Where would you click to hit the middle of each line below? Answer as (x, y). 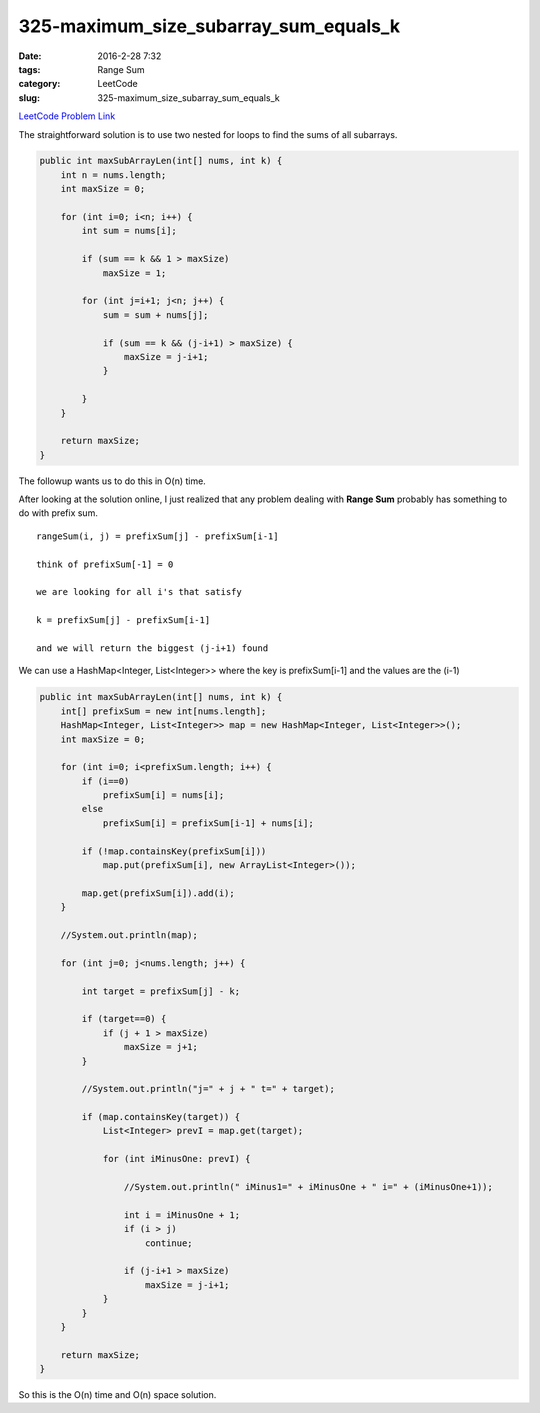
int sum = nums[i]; (129, 231)
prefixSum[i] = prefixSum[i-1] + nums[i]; (208, 823)
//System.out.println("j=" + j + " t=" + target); (208, 1089)
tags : (29, 69)
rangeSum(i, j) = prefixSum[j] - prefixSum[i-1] (157, 536)
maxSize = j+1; (161, 1047)
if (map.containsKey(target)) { (160, 1117)
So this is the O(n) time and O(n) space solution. (117, 1395)
